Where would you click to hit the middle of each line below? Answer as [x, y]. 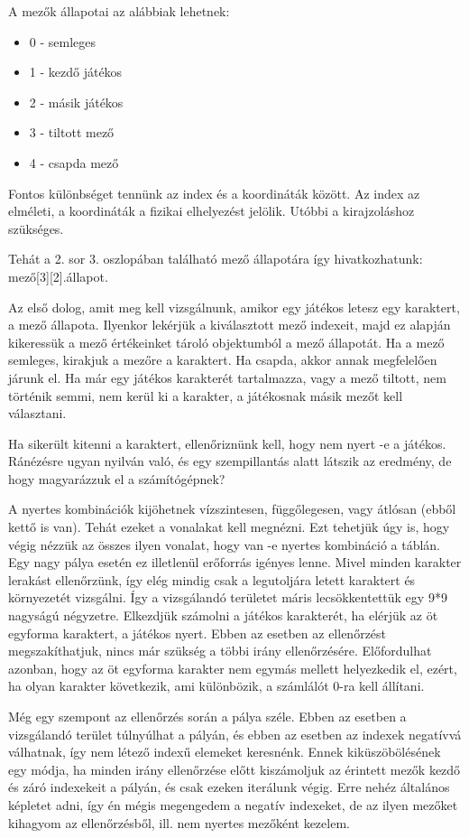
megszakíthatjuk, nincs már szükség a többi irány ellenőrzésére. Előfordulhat [220, 651]
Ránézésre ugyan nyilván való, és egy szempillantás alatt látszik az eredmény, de [230, 461]
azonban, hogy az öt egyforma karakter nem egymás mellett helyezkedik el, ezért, [233, 668]
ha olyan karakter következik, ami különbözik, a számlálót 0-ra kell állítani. [216, 686]
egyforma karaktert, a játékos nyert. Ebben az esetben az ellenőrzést [198, 633]
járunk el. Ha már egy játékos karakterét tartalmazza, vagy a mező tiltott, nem [227, 377]
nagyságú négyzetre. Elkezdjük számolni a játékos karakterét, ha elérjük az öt [223, 615]
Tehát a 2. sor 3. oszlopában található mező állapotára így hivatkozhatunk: [216, 259]
